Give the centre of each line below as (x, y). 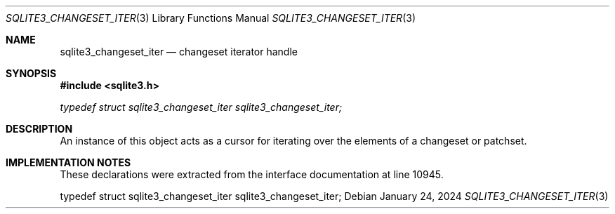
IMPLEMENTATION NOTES (68, 162)
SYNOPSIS (31, 73)
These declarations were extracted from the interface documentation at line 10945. (252, 174)
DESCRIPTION (39, 129)
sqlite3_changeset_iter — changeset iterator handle (179, 52)
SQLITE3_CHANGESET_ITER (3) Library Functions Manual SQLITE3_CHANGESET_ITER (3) (211, 18)
